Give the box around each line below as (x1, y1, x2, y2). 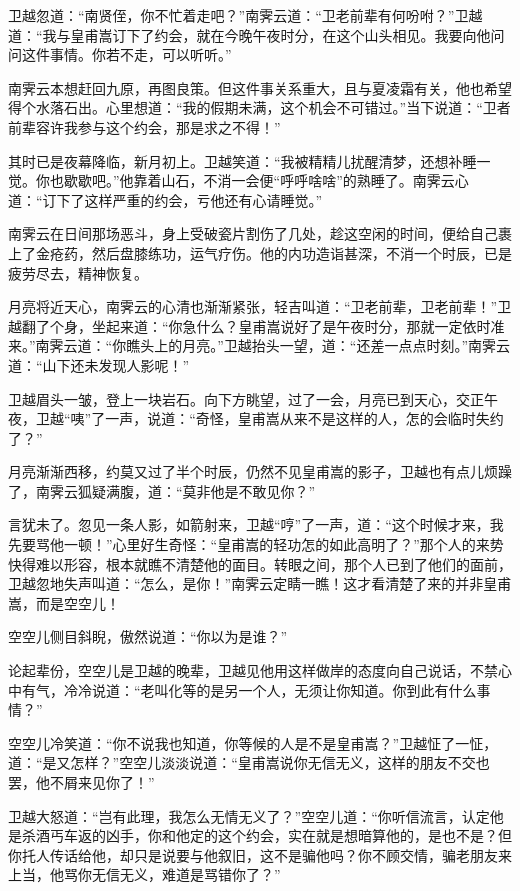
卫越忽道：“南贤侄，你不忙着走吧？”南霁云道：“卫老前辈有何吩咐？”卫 (8, 5, 469, 25)
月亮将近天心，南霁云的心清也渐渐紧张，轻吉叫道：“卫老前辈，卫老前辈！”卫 (8, 296, 512, 317)
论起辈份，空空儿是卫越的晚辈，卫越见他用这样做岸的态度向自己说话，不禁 (8, 660, 498, 681)
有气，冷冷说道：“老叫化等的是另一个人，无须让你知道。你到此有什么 (21, 679, 477, 700)
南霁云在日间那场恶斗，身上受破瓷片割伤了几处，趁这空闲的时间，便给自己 (8, 223, 498, 244)
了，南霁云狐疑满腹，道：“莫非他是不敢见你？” (8, 480, 316, 501)
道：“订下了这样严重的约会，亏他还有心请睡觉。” (8, 189, 323, 210)
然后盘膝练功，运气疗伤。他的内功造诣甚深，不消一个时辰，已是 (91, 242, 512, 263)
